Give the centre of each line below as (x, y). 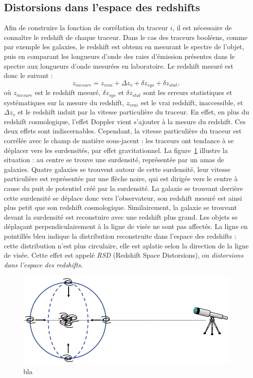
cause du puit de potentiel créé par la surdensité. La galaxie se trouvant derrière (124, 188)
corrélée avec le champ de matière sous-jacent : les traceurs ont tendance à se (119, 141)
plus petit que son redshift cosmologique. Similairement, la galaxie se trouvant (120, 207)
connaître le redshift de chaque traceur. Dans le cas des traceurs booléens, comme (126, 37)
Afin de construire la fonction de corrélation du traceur (86, 28)
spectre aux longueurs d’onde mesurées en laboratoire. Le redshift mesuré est (119, 66)
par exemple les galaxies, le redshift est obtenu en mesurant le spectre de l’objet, (124, 47)
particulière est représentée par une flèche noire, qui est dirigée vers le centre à (121, 179)
